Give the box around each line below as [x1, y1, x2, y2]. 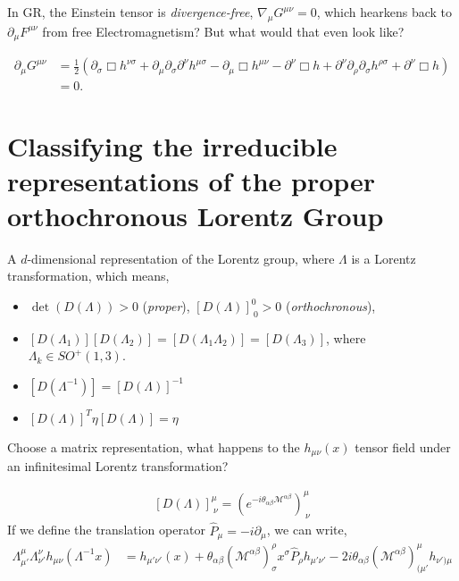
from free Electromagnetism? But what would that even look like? [42, 21, 405, 40]
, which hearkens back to [316, 3, 453, 21]
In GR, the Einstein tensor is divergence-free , [7, 3, 254, 21]
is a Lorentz [351, 248, 416, 267]
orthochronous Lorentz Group [7, 197, 384, 233]
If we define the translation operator [7, 520, 205, 539]
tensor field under [355, 437, 451, 456]
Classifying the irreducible [7, 127, 338, 164]
